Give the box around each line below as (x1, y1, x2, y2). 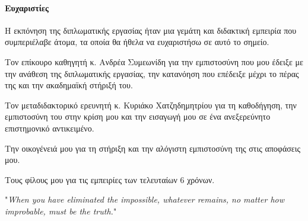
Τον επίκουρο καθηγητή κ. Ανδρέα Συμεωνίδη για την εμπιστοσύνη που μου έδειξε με (5, 55, 303, 68)
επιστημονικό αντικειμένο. (5, 121, 94, 134)
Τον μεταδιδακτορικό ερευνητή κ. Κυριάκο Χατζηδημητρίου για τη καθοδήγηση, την (5, 98, 297, 111)
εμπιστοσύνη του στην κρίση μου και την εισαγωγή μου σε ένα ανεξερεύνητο (5, 110, 271, 123)
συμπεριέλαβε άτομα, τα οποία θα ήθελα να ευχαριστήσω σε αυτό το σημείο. (5, 36, 269, 48)
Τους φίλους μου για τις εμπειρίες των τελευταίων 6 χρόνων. (5, 173, 215, 185)
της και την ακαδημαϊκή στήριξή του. (5, 79, 133, 91)
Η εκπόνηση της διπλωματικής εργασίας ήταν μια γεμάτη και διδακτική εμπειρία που (5, 24, 297, 36)
